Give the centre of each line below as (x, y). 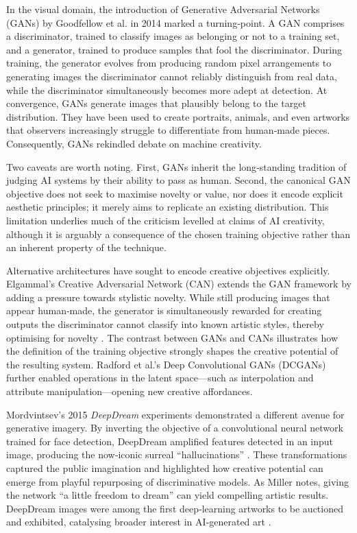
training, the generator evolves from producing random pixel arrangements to (169, 63)
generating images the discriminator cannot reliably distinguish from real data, (172, 76)
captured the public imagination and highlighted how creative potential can (165, 468)
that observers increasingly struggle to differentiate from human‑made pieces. (168, 130)
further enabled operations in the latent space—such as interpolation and (160, 378)
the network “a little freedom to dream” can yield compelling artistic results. (168, 495)
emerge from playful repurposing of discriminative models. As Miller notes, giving (177, 481)
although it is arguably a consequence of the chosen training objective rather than (178, 234)
